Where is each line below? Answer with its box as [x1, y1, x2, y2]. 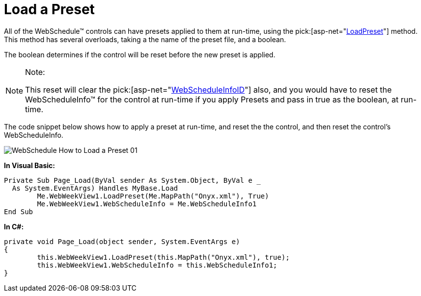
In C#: [4, 222, 24, 231]
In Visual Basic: [4, 161, 55, 170]
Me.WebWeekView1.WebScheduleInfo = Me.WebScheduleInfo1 [37, 199, 257, 208]
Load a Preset [4, 1, 95, 18]
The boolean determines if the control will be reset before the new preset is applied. [4, 50, 276, 59]
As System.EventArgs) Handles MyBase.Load [12, 184, 178, 192]
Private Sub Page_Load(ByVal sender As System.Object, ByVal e [4, 176, 253, 184]
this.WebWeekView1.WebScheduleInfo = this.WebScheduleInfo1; [37, 261, 278, 269]
